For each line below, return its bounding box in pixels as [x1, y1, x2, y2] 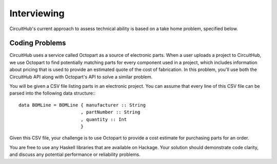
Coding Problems [9, 39, 66, 48]
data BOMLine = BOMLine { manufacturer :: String [18, 102, 146, 108]
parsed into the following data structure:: [9, 90, 96, 97]
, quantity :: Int [80, 116, 127, 122]
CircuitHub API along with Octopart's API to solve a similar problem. [9, 74, 153, 80]
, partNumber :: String [80, 109, 141, 115]
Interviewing [9, 8, 65, 19]
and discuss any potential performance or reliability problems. [9, 151, 141, 158]
